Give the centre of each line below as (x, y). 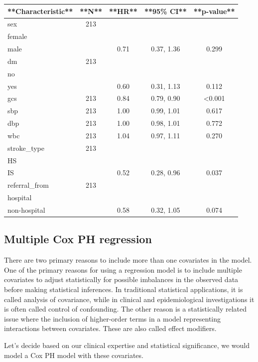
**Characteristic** (40, 11)
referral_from (28, 185)
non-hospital (26, 210)
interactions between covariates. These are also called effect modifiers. (110, 328)
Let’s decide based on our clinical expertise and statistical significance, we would (127, 345)
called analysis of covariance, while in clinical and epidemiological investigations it (129, 299)
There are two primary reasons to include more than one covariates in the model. (128, 260)
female (17, 36)
